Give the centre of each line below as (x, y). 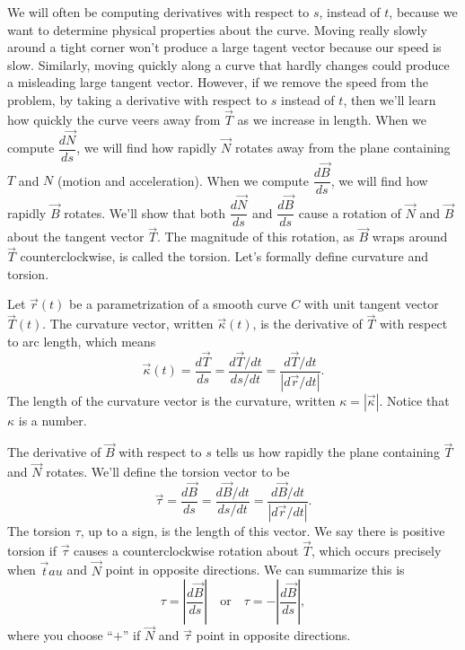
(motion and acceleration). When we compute (184, 180)
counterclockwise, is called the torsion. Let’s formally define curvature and (224, 256)
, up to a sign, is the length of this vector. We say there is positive (263, 530)
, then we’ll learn (390, 99)
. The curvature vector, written (128, 324)
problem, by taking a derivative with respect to (137, 99)
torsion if (32, 550)
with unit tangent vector (371, 304)
